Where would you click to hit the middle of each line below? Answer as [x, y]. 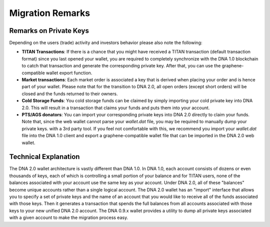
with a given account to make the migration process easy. [69, 218]
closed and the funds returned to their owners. [70, 94]
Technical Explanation [44, 157]
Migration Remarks [50, 13]
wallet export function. [69, 73]
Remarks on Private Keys [49, 31]
